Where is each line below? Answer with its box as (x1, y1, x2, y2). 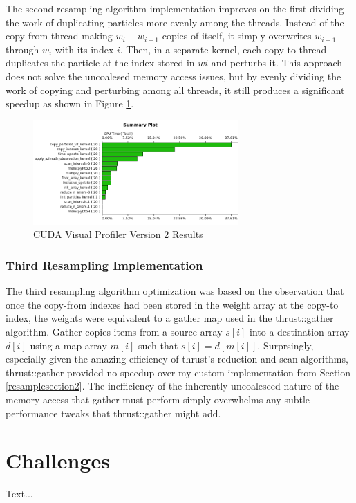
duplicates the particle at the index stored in (6, 55, 195, 70)
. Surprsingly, (257, 338, 314, 352)
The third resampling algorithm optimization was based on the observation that (6, 284, 344, 298)
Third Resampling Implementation (6, 256, 203, 273)
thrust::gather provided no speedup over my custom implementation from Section (6, 365, 350, 379)
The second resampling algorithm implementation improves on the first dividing (6, 1, 344, 15)
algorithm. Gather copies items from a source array (6, 324, 223, 339)
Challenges (6, 446, 110, 475)
